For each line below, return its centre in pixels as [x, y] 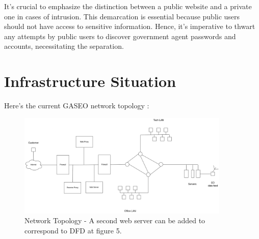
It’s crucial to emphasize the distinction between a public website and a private [128, 6]
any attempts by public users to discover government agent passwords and [120, 36]
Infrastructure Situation [90, 81]
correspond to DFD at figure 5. [73, 230]
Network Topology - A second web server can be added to [115, 220]
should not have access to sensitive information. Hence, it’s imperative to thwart [130, 26]
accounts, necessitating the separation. [64, 46]
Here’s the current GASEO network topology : [77, 106]
